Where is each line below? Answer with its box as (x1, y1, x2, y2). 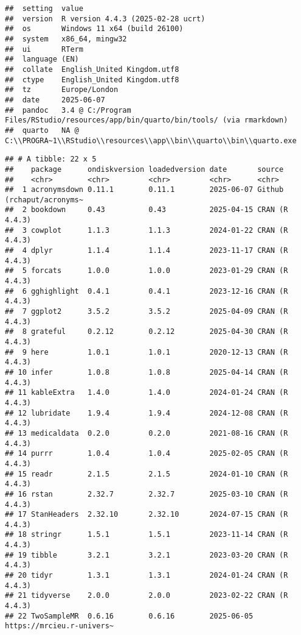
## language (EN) (5, 55, 79, 64)
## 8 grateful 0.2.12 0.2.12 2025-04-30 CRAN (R (5, 327, 288, 336)
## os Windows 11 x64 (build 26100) (5, 24, 184, 34)
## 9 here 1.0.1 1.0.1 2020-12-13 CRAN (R (5, 347, 288, 357)
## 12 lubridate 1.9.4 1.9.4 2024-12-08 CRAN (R (5, 408, 288, 417)
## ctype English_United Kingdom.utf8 (5, 75, 179, 84)
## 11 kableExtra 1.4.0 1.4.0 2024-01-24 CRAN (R (5, 388, 288, 397)
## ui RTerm (5, 44, 83, 54)
